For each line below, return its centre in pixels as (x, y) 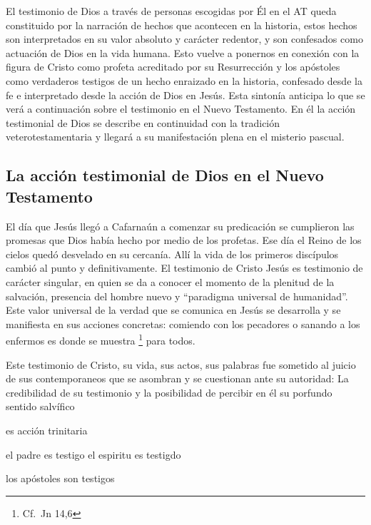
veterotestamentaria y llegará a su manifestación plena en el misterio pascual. (175, 137)
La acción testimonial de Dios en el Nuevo (165, 175)
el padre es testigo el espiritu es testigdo (93, 454)
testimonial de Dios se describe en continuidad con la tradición (143, 122)
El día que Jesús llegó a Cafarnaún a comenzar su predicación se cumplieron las (180, 226)
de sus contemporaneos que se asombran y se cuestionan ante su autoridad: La (177, 378)
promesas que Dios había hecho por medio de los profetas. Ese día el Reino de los (184, 240)
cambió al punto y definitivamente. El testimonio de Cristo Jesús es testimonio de (184, 268)
